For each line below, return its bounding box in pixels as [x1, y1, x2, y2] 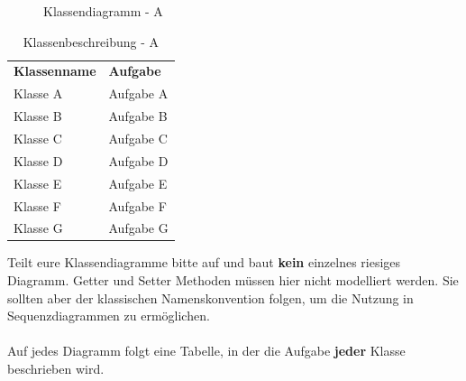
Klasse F [14, 196, 61, 215]
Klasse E [14, 173, 62, 192]
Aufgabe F [108, 196, 167, 215]
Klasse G [14, 218, 63, 237]
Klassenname [14, 61, 96, 80]
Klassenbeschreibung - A [23, 32, 160, 51]
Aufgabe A [108, 84, 169, 103]
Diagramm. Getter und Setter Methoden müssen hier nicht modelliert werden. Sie [7, 271, 459, 290]
